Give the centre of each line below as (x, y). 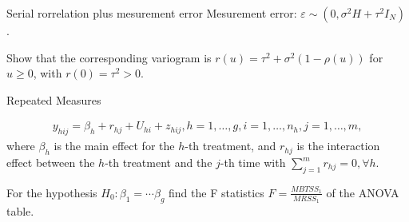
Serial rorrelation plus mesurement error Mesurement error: (152, 13)
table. (20, 210)
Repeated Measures (54, 99)
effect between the (51, 162)
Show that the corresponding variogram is (109, 57)
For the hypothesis (52, 192)
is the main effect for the (114, 146)
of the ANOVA (363, 192)
